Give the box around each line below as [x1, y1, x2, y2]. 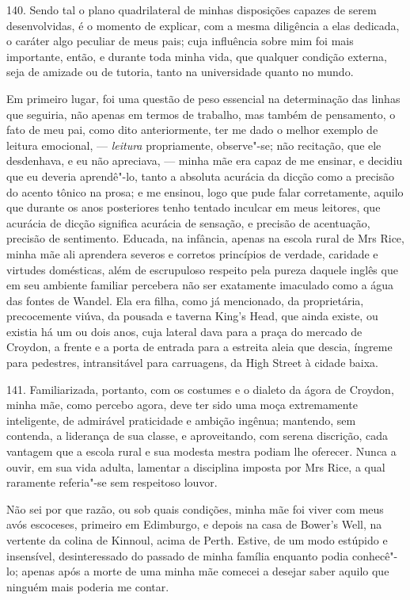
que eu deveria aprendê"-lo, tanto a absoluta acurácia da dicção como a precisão [6, 167, 395, 184]
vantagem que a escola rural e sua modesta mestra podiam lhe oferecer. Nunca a [6, 443, 397, 460]
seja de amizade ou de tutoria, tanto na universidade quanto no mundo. [6, 63, 354, 80]
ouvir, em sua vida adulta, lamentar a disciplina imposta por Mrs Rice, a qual [6, 458, 385, 475]
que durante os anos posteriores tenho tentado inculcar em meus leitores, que [6, 199, 381, 216]
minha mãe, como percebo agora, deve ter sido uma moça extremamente [6, 396, 358, 413]
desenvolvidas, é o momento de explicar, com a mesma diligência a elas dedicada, [6, 17, 400, 33]
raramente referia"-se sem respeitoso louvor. [6, 474, 218, 491]
